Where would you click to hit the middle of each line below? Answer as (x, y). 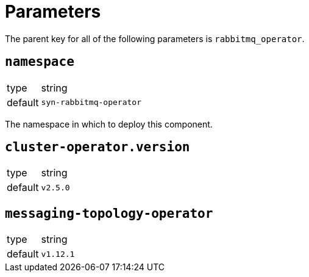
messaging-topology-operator (109, 213)
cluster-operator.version (98, 147)
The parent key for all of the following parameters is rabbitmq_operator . (155, 38)
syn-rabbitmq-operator (91, 103)
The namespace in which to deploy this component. (109, 124)
